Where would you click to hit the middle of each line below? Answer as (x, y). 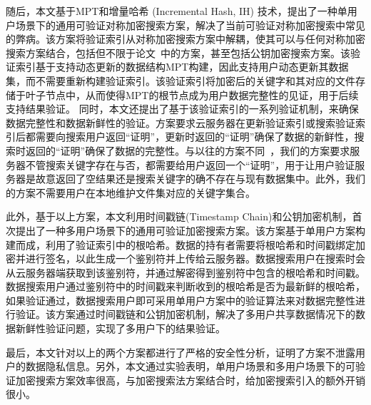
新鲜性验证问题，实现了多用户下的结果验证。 (120, 328)
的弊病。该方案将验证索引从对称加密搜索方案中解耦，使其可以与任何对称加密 (185, 39)
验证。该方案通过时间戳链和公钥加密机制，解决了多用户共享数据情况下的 (185, 314)
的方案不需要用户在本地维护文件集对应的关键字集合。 (131, 192)
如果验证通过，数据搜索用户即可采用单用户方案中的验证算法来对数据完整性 (181, 300)
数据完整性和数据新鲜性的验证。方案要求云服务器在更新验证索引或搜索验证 (181, 122)
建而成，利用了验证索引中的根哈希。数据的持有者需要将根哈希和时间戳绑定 (181, 244)
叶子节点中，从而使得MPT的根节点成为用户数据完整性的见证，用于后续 (192, 94)
